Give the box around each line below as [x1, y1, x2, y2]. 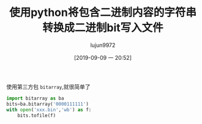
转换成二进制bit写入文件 [42, 21, 163, 35]
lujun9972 [90, 41, 116, 49]
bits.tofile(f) [17, 112, 56, 119]
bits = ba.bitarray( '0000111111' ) [6, 101, 89, 107]
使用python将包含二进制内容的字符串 [9, 5, 197, 20]
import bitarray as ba [6, 95, 64, 101]
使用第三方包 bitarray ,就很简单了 [6, 83, 91, 90]
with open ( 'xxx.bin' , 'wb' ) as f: [6, 106, 92, 113]
